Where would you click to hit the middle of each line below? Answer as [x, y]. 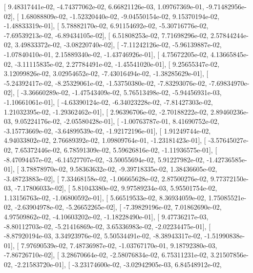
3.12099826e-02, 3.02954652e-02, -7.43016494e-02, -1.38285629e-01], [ [106, 73]
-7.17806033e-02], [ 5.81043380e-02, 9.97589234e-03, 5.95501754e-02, [116, 188]
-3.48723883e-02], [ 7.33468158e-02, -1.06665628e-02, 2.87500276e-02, [106, 178]
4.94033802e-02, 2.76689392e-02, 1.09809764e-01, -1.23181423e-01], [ [105, 140]
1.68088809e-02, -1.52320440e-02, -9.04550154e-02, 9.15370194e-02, [120, 16]
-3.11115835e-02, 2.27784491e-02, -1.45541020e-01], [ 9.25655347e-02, [117, 64]
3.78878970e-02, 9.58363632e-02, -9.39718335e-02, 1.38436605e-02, [119, 169]
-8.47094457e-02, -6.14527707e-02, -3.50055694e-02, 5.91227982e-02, [104, 159]
